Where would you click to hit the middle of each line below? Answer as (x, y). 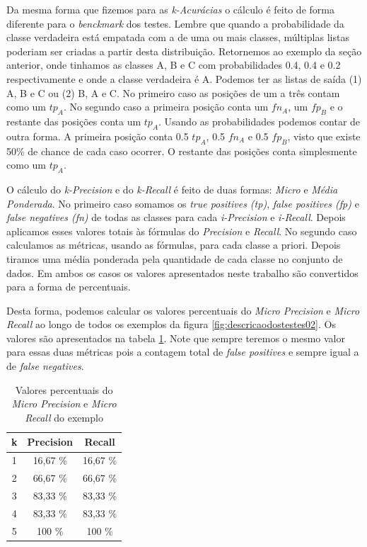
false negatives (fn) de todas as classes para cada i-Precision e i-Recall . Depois (176, 217)
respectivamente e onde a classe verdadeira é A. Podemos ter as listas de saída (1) (184, 78)
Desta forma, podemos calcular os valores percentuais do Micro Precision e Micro (183, 310)
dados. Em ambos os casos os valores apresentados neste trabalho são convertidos (182, 272)
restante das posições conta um (74, 121)
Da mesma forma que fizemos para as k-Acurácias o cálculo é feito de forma (170, 9)
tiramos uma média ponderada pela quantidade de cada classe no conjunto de (175, 258)
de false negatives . (45, 366)
